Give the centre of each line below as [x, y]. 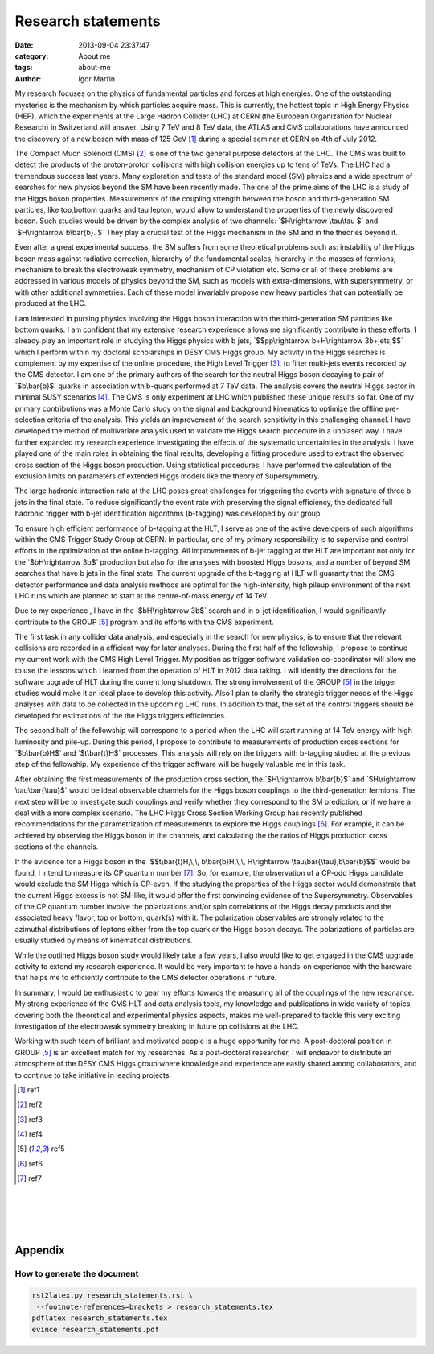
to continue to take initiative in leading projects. [93, 1075]
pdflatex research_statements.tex [100, 1318]
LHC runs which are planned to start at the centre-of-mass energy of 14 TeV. [142, 595]
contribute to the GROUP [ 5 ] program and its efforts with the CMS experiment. [144, 622]
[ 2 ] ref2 [30, 1104]
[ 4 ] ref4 [30, 1134]
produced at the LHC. [51, 304]
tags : [24, 68]
